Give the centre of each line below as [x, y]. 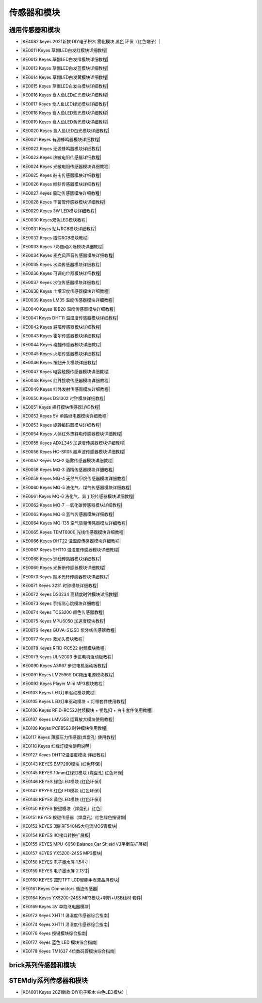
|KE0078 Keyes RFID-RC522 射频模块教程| [64, 648]
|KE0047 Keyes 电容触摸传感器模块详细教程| [65, 371]
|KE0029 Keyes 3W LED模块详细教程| [59, 211]
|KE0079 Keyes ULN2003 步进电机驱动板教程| [67, 657]
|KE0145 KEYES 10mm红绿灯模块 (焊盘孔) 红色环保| [72, 773]
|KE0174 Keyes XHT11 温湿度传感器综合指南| [65, 924]
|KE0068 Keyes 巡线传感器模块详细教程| [61, 559]
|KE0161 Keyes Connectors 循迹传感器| [60, 889]
